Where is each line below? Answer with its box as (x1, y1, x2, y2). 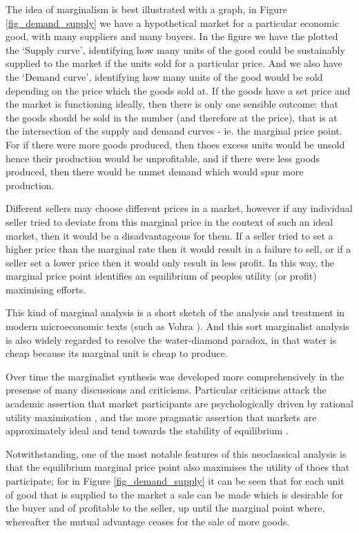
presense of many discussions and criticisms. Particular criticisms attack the (6, 382, 327, 397)
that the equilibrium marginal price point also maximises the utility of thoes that (6, 460, 350, 474)
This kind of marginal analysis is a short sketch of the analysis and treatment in (6, 305, 345, 320)
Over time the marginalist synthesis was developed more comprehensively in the (6, 369, 345, 383)
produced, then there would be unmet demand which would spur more (6, 164, 304, 179)
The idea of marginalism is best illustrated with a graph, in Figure (6, 2, 287, 16)
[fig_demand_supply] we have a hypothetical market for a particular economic (6, 15, 339, 30)
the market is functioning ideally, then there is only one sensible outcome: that (6, 97, 338, 111)
